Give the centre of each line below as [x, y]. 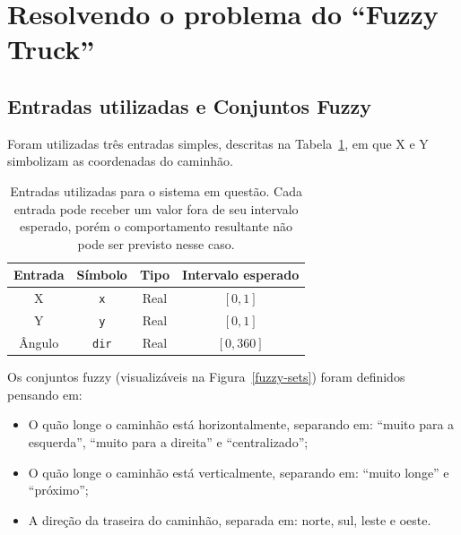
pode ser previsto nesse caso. [156, 243]
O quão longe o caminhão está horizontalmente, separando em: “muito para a [241, 424]
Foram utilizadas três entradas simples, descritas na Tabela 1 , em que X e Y [218, 143]
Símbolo [102, 275]
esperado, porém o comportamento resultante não [157, 226]
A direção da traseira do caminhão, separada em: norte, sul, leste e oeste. [230, 519]
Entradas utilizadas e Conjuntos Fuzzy [189, 105]
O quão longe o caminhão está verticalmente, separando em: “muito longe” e [239, 472]
